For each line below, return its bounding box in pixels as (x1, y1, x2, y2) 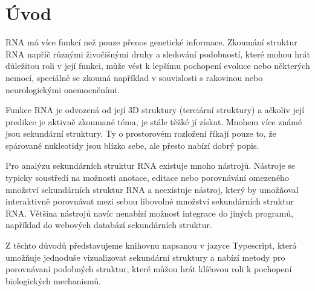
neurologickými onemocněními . (5, 83, 120, 96)
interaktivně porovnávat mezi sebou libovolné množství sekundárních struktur (5, 195, 294, 208)
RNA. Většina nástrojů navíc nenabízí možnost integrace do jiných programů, (5, 206, 293, 219)
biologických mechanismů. (5, 274, 101, 287)
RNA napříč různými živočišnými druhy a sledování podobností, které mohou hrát (5, 47, 310, 60)
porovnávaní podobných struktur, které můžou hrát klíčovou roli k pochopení (5, 263, 292, 275)
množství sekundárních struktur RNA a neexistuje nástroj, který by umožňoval (5, 183, 299, 195)
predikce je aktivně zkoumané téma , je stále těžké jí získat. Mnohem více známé (5, 115, 302, 128)
